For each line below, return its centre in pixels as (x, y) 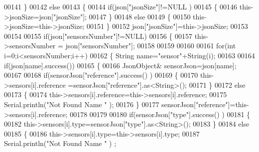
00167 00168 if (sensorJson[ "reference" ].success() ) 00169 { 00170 (101, 75)
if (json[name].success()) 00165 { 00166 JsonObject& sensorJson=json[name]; (120, 65)
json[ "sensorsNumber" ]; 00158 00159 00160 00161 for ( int (151, 46)
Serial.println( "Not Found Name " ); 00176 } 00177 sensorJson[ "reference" (116, 104)
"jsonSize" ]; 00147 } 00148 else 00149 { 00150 (122, 16)
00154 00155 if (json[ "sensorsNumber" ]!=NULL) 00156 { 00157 (98, 36)
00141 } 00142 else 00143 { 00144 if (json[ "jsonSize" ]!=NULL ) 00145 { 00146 (121, 6)
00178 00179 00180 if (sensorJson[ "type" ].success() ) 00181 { (160, 114)
